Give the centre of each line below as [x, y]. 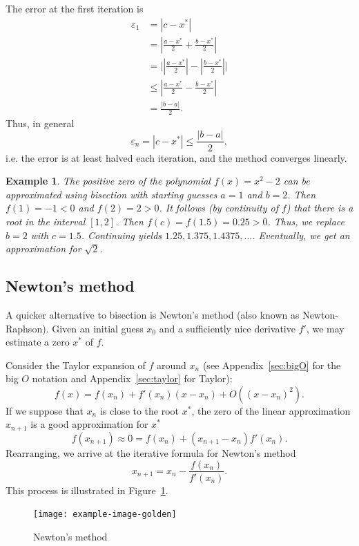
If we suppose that [45, 410]
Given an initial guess [98, 328]
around [172, 365]
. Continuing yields [122, 235]
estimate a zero [38, 342]
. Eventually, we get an [301, 235]
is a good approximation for [89, 424]
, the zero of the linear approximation [271, 410]
